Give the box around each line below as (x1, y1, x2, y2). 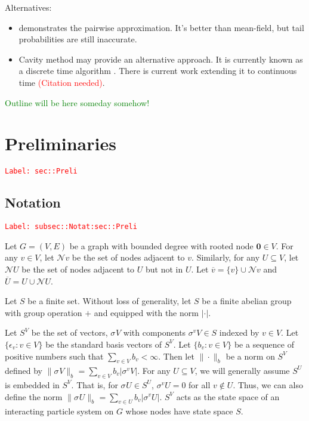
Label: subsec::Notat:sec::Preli (5, 222, 137, 231)
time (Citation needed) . (18, 76, 105, 88)
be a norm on (225, 349, 275, 362)
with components (123, 326, 186, 339)
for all (189, 378, 211, 391)
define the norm (5, 390, 63, 403)
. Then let (158, 349, 194, 362)
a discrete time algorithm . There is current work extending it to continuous (18, 64, 297, 77)
